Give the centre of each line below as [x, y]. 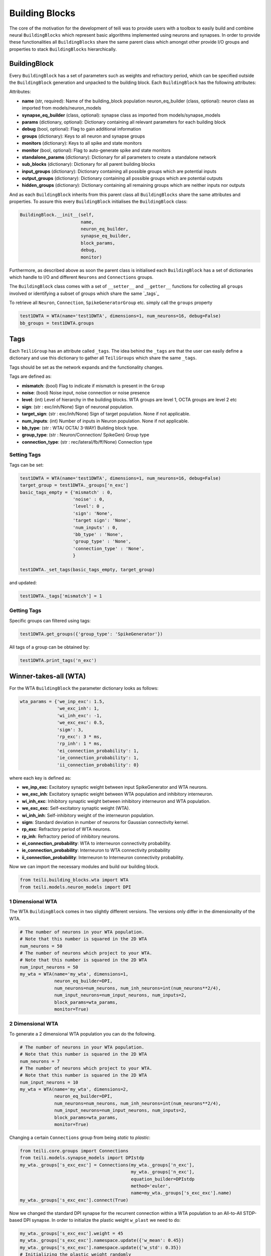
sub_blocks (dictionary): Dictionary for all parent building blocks [89, 164]
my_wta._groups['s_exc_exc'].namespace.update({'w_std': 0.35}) [101, 1247]
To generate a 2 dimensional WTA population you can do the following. [82, 1034]
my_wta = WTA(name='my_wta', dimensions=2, [74, 1089]
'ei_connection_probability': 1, [98, 751]
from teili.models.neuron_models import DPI [76, 887]
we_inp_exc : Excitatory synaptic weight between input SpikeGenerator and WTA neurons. [115, 787]
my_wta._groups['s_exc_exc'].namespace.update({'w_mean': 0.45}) [102, 1240]
